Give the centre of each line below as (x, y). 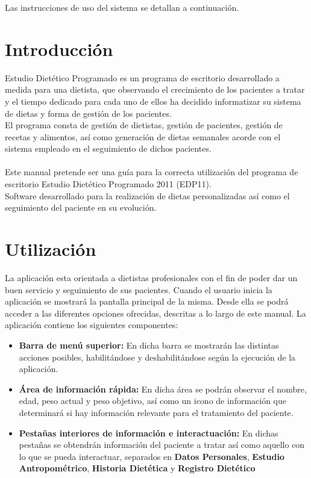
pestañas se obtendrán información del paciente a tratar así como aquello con (162, 445)
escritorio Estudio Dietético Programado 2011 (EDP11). (108, 184)
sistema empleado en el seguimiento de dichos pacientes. (108, 148)
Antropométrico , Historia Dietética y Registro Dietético (137, 468)
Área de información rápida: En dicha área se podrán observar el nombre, (163, 389)
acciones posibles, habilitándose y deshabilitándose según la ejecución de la (157, 357)
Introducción (59, 48)
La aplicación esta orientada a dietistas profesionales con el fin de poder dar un (151, 277)
